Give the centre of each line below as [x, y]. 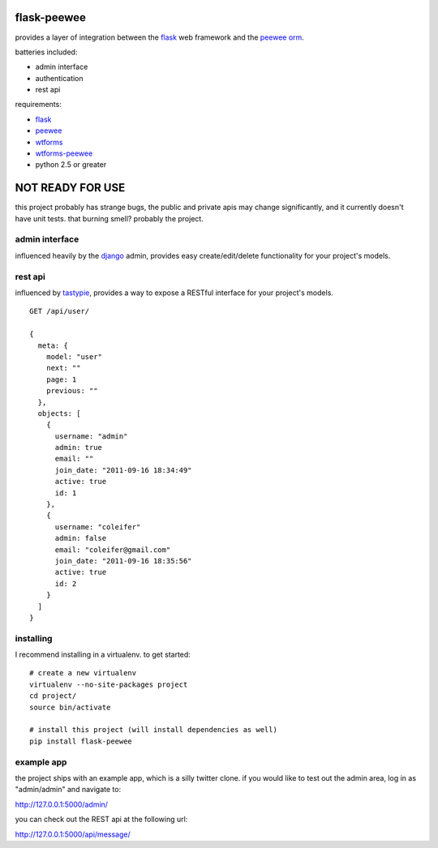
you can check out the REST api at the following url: [101, 820]
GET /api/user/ [60, 311]
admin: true [79, 448]
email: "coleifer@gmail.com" [113, 550]
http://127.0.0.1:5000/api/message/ [73, 834]
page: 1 [61, 379]
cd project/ [53, 696]
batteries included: [46, 52]
